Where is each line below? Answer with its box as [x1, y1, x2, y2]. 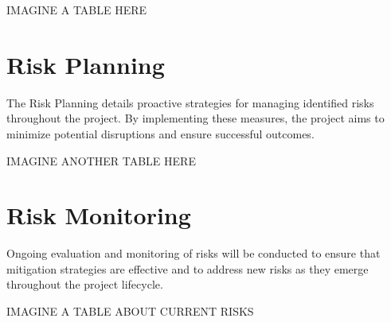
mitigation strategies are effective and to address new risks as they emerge [6, 260, 369, 277]
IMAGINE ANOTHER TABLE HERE [6, 152, 196, 169]
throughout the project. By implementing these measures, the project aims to [6, 110, 385, 126]
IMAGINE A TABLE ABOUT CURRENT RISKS [6, 303, 254, 319]
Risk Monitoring [6, 199, 191, 231]
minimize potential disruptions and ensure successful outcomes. [6, 125, 315, 142]
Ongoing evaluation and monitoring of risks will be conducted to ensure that [6, 245, 381, 262]
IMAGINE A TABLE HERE [6, 2, 147, 17]
